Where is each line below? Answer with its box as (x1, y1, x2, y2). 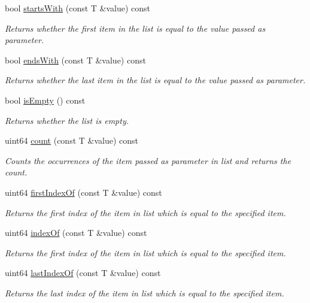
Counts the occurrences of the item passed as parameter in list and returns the (5, 154, 291, 166)
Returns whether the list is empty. (5, 114, 129, 126)
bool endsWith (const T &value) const (5, 53, 146, 66)
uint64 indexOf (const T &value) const (5, 226, 147, 239)
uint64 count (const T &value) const (5, 134, 138, 147)
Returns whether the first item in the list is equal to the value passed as (5, 22, 266, 34)
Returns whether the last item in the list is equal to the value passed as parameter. (5, 74, 306, 86)
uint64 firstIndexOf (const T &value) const (5, 186, 162, 198)
